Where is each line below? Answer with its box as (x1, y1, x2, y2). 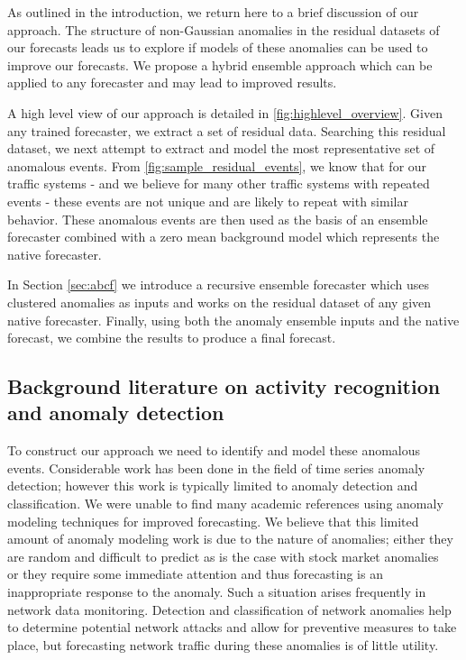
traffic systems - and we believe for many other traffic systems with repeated (7, 174, 430, 193)
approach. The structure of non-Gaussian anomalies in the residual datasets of (7, 20, 440, 39)
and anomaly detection (7, 399, 224, 426)
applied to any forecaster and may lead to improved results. (7, 73, 337, 92)
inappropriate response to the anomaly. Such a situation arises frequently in (7, 582, 426, 601)
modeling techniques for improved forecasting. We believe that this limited (7, 511, 419, 530)
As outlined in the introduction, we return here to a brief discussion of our (7, 3, 419, 21)
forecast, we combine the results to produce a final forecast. (7, 328, 336, 347)
